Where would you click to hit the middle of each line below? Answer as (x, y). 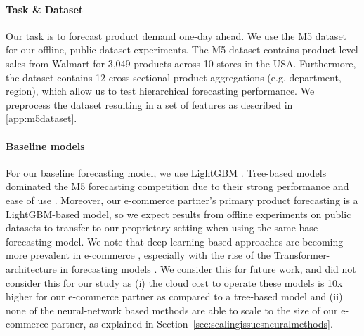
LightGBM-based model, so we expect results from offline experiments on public (178, 214)
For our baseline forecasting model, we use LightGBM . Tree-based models (166, 172)
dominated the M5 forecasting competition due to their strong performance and (177, 186)
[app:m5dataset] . (41, 118)
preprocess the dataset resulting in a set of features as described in (149, 104)
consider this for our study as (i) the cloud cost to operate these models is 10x (174, 282)
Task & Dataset (45, 9)
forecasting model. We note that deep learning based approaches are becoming (175, 241)
